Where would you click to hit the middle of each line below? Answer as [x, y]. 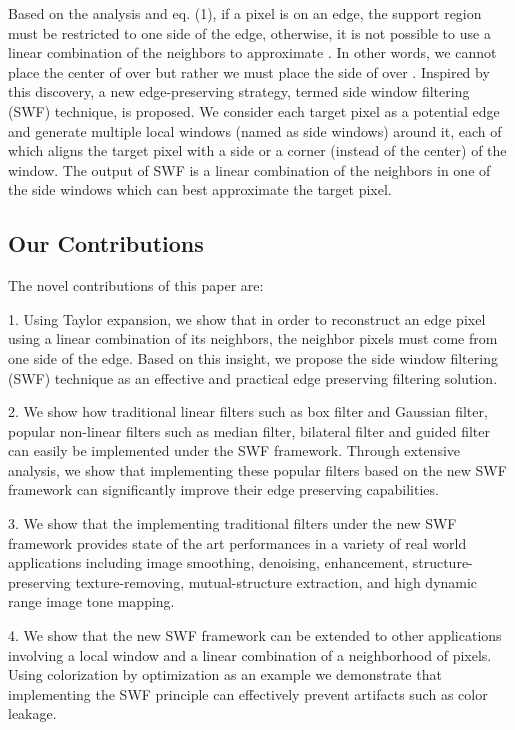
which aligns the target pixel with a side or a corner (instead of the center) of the [257, 150]
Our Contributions [106, 243]
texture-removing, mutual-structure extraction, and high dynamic [276, 581]
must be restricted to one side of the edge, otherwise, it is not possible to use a [249, 32]
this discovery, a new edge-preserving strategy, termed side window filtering [239, 91]
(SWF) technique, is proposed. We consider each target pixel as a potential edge [254, 110]
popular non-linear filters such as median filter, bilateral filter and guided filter [249, 430]
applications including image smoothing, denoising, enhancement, [208, 562]
